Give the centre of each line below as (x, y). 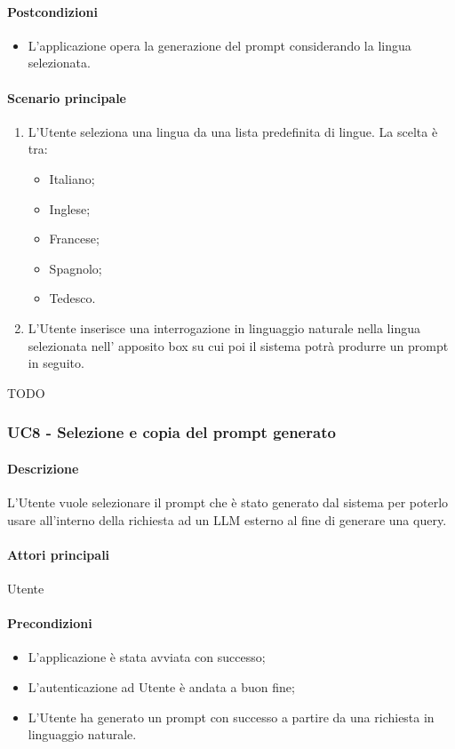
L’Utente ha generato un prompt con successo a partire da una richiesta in (231, 717)
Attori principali (59, 554)
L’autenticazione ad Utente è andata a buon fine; (161, 686)
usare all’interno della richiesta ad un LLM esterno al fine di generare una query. (227, 519)
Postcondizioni (52, 11)
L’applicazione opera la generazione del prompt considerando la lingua (220, 45)
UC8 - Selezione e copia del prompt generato (172, 432)
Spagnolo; (76, 268)
